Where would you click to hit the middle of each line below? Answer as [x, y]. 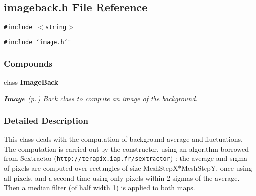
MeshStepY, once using [217, 168]
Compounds [28, 63]
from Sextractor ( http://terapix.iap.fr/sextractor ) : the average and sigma [126, 158]
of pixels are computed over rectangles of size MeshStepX [91, 168]
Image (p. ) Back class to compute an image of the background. [101, 98]
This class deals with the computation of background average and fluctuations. [123, 139]
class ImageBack [31, 82]
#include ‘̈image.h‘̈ [36, 42]
